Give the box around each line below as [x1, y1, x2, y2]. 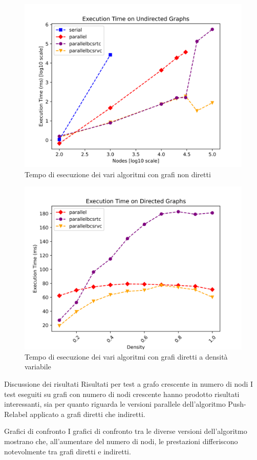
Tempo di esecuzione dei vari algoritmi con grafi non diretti [25, 169, 211, 179]
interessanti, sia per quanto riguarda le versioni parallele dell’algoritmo [4, 399, 226, 409]
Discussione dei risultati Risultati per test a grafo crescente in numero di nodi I [4, 378, 253, 389]
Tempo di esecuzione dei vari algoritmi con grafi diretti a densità [25, 351, 228, 362]
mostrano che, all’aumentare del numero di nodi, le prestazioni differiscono [4, 435, 238, 446]
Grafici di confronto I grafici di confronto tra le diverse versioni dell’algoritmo [4, 426, 247, 436]
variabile [25, 361, 51, 372]
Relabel [4, 408, 28, 419]
